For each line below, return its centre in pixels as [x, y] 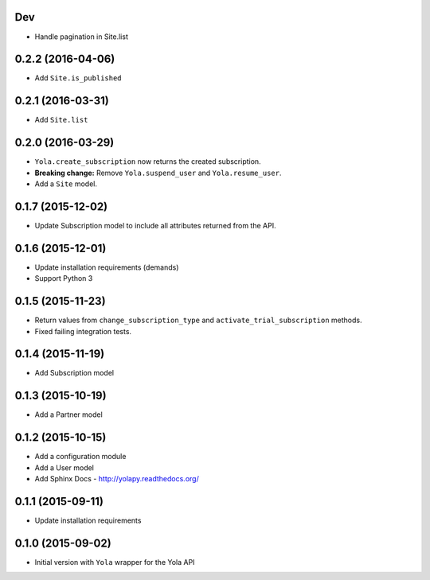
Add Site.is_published [78, 78]
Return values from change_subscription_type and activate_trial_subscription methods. [198, 320]
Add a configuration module [80, 457]
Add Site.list [61, 120]
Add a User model [64, 467]
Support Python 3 [64, 278]
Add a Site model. [66, 184]
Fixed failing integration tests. [83, 331]
